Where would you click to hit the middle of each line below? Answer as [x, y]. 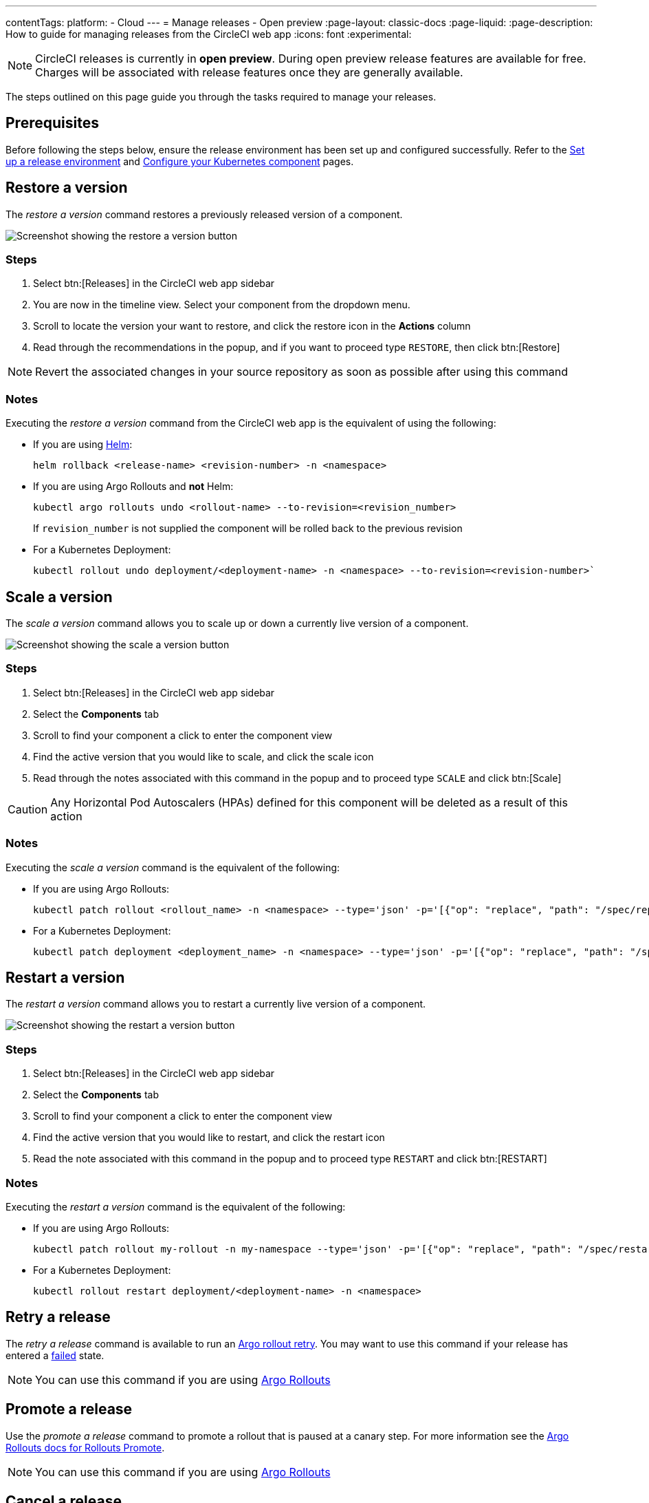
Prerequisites [52, 123]
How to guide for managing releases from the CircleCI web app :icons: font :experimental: [209, 34]
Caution [28, 809]
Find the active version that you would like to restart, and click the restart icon [209, 1138]
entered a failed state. [55, 1355]
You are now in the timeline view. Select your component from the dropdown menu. [222, 305]
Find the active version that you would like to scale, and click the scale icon [203, 756]
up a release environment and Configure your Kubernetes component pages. [180, 161]
